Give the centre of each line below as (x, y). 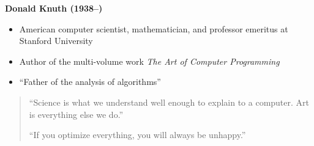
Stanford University (56, 41)
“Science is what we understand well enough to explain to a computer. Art (169, 102)
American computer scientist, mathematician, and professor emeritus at (154, 28)
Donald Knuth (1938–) (54, 8)
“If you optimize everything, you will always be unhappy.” (137, 135)
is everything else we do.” (76, 114)
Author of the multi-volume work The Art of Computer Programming (149, 61)
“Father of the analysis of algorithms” (90, 82)
